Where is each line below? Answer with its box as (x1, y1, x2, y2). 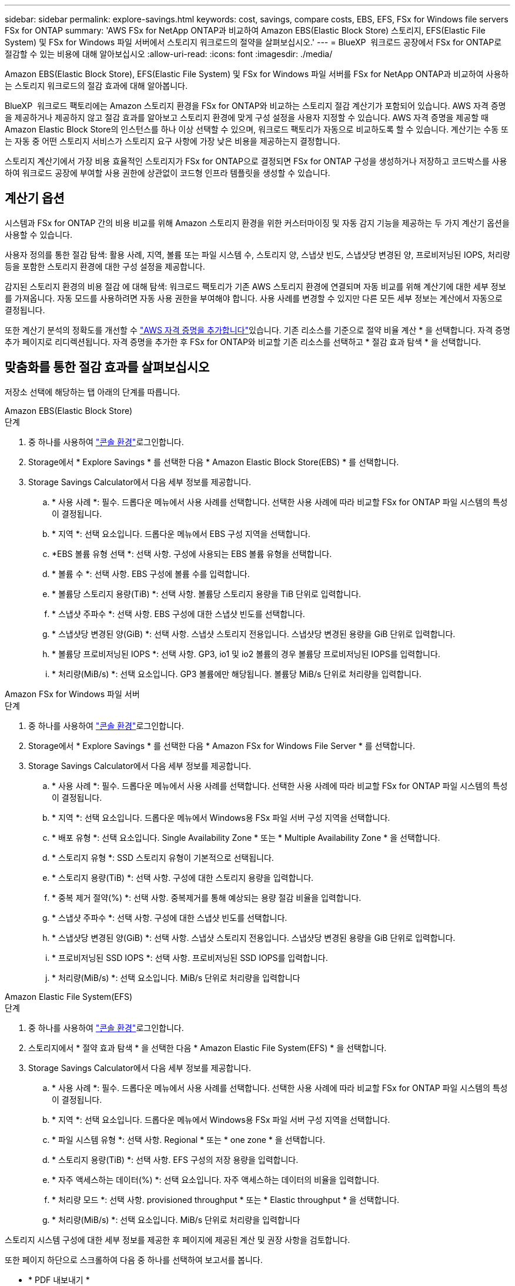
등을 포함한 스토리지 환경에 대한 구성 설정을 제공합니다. (5, 261, 205, 271)
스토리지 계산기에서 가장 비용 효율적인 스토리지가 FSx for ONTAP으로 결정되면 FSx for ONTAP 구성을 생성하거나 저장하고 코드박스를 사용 (5, 156, 507, 166)
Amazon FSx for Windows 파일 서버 (5, 688, 140, 699)
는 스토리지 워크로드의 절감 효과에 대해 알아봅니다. (5, 81, 188, 91)
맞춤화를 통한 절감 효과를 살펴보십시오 (5, 360, 210, 375)
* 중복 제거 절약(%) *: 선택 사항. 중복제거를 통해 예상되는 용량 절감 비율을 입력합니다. (52, 892, 362, 903)
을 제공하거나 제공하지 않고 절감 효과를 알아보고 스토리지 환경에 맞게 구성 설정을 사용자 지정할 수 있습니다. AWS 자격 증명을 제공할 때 (5, 112, 489, 122)
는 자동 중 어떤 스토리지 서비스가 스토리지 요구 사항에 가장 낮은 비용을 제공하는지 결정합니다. (5, 136, 340, 146)
